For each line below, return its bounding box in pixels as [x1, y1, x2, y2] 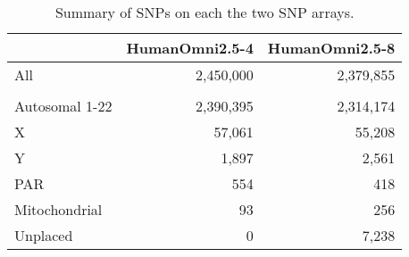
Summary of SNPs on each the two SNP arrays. [54, 2, 355, 22]
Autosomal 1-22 [14, 95, 113, 116]
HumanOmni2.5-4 [126, 37, 254, 58]
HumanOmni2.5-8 [267, 37, 396, 58]
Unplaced [14, 225, 73, 245]
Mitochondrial [14, 199, 103, 220]
